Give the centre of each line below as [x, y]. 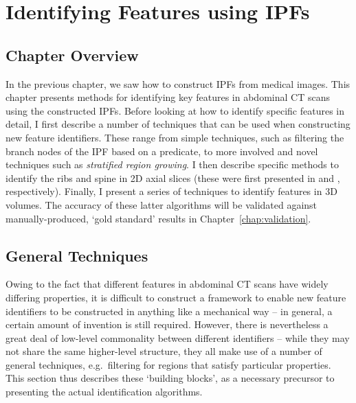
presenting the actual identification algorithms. [104, 392]
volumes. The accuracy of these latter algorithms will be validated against [162, 204]
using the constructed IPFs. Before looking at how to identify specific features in [175, 110]
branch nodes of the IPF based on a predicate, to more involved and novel [162, 151]
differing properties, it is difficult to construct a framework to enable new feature [176, 297]
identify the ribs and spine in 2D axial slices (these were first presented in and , [173, 177]
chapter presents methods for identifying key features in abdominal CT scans [168, 97]
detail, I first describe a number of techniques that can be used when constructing [178, 124]
